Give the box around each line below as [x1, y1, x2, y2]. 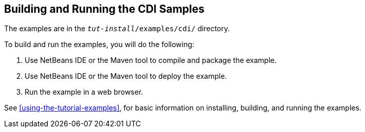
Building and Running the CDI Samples [4, 3, 205, 15]
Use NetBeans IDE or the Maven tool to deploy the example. [25, 72, 227, 81]
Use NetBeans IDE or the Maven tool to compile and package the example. [25, 56, 277, 65]
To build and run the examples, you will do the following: [4, 40, 195, 49]
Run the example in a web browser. [25, 87, 143, 97]
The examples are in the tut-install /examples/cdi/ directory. [4, 24, 230, 33]
